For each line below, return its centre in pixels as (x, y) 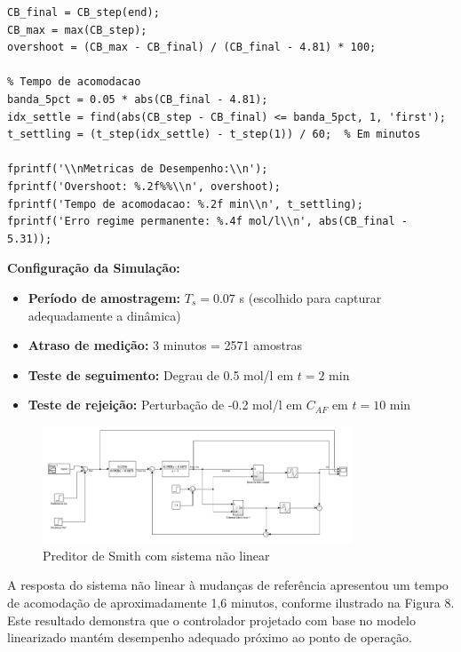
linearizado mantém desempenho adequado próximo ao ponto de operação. (210, 637)
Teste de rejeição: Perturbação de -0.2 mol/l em (165, 405)
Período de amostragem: (104, 297)
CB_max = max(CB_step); (77, 30)
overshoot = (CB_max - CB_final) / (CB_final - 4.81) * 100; (192, 48)
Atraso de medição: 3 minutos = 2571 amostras (165, 345)
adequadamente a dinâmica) (104, 315)
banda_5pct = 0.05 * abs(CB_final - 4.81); (138, 99)
